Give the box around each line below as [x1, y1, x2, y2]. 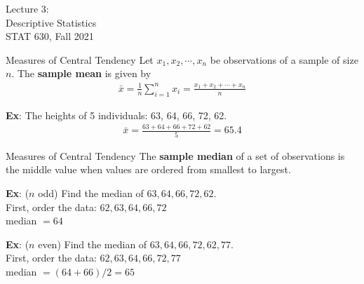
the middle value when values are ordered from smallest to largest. [6, 162, 291, 177]
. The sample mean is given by [11, 66, 151, 81]
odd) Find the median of [38, 185, 144, 200]
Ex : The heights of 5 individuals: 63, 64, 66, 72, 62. [6, 107, 227, 122]
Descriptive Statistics [6, 15, 97, 29]
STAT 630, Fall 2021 [6, 29, 94, 43]
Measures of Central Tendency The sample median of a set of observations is [6, 148, 345, 163]
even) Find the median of [38, 236, 147, 251]
